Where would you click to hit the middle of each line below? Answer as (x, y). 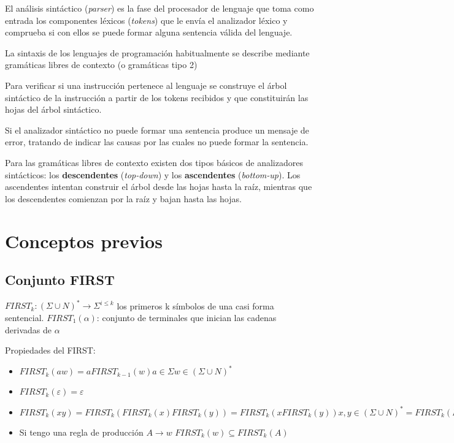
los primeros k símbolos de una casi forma (195, 305)
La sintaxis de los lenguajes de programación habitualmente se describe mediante (157, 52)
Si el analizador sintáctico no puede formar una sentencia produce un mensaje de (157, 130)
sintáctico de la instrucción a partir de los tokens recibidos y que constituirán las (157, 97)
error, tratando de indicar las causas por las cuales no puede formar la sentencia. (157, 142)
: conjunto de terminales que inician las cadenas (187, 317)
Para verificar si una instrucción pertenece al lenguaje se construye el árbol (146, 85)
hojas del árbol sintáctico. (53, 109)
